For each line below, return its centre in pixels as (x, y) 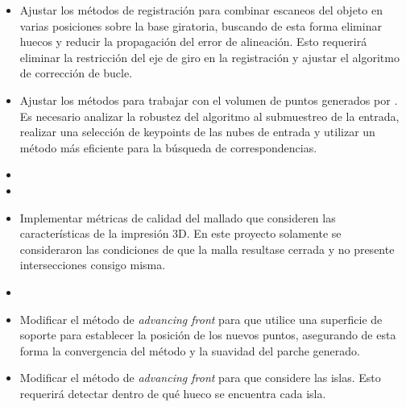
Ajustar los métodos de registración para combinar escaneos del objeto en (201, 10)
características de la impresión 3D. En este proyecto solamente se (180, 233)
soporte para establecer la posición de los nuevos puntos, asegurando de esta (208, 335)
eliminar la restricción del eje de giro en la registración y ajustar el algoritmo (209, 57)
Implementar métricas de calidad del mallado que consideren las (178, 217)
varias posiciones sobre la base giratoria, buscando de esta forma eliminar (201, 25)
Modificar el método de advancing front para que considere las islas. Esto (200, 378)
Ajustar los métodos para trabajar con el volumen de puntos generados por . (209, 100)
